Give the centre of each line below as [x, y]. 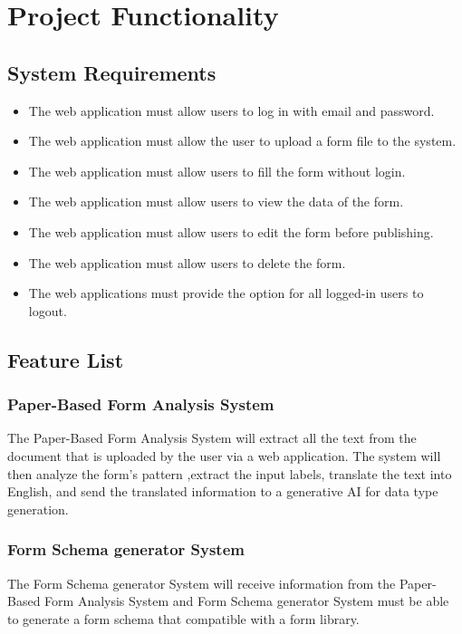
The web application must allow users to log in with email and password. [231, 110]
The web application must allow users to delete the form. [187, 262]
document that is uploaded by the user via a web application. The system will [224, 455]
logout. [48, 310]
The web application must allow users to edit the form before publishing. [231, 231]
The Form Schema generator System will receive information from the [202, 583]
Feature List [66, 359]
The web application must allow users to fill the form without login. [217, 171]
